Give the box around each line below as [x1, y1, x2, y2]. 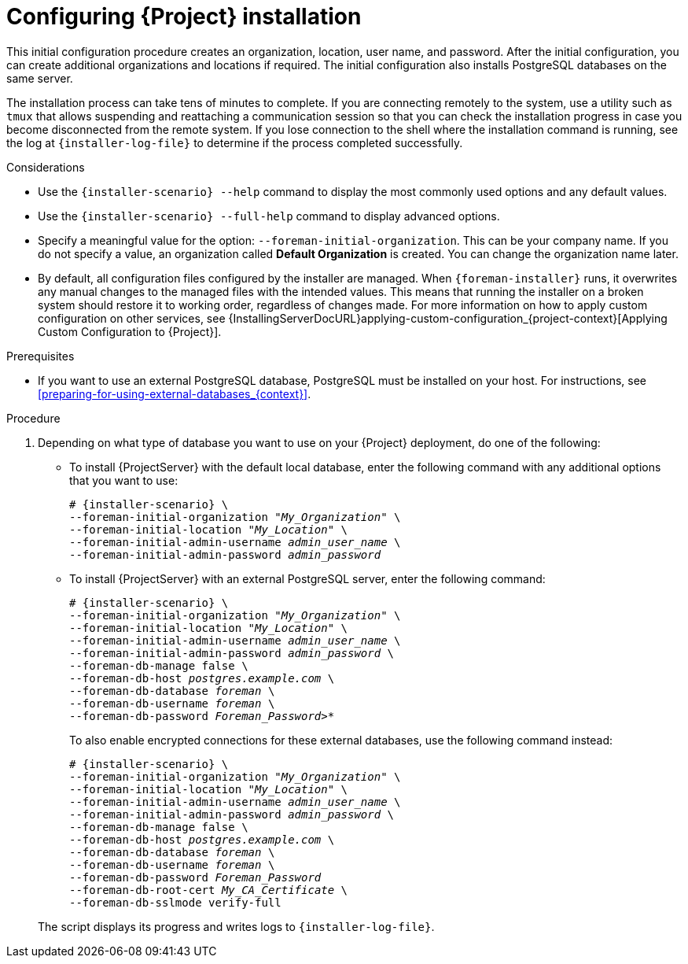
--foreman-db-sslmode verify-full [69, 896, 281, 909]
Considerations [6, 160, 85, 174]
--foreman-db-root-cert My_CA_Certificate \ [69, 883, 348, 896]
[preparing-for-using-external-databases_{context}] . [38, 386, 311, 401]
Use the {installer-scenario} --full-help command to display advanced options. [38, 209, 500, 223]
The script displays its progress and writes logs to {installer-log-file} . [38, 919, 435, 933]
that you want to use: [69, 473, 178, 487]
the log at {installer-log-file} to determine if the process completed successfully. [6, 135, 463, 150]
